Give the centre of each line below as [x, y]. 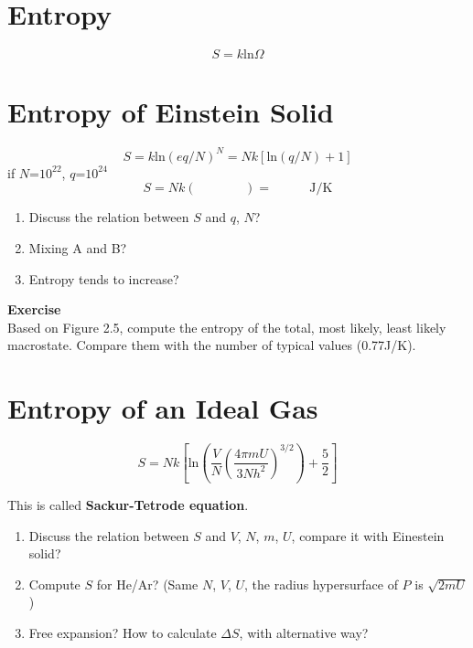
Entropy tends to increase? [104, 278]
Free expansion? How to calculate [123, 633]
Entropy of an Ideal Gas [163, 408]
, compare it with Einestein [368, 535]
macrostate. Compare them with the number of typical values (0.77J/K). [212, 345]
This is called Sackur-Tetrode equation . [128, 505]
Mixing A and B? [78, 247]
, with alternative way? [304, 633]
